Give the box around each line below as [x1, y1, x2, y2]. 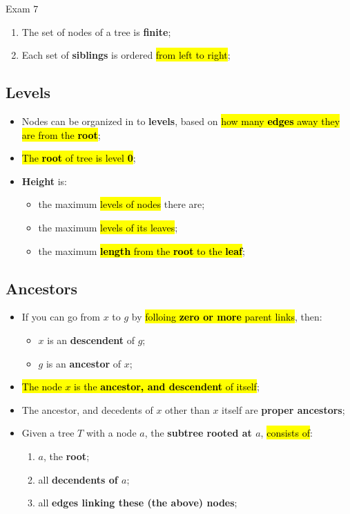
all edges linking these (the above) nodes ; [38, 495, 237, 510]
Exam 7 [6, 1, 39, 15]
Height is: [21, 173, 68, 188]
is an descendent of [47, 332, 135, 347]
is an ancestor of [46, 356, 121, 370]
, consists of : [260, 426, 313, 440]
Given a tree [21, 426, 75, 440]
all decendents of [38, 472, 118, 486]
